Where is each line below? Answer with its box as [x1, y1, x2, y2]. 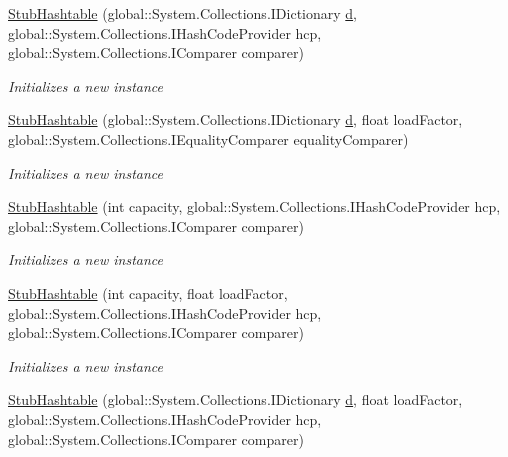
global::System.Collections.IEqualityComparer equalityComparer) [8, 128, 409, 149]
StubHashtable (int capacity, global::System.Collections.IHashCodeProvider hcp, [8, 196, 501, 217]
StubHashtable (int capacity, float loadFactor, [8, 282, 288, 303]
